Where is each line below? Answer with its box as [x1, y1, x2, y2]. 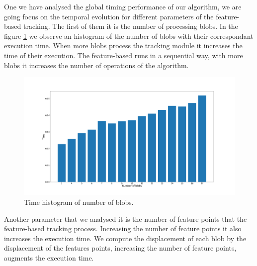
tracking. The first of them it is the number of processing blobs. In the [23, 21, 238, 31]
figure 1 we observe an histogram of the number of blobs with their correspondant [4, 30, 254, 41]
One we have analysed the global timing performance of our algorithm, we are [4, 1, 242, 11]
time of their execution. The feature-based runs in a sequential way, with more [4, 50, 243, 60]
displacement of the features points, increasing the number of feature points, [4, 243, 237, 253]
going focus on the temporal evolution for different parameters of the [4, 11, 214, 21]
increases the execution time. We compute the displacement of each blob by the [4, 233, 247, 243]
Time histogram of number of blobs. [24, 197, 134, 207]
